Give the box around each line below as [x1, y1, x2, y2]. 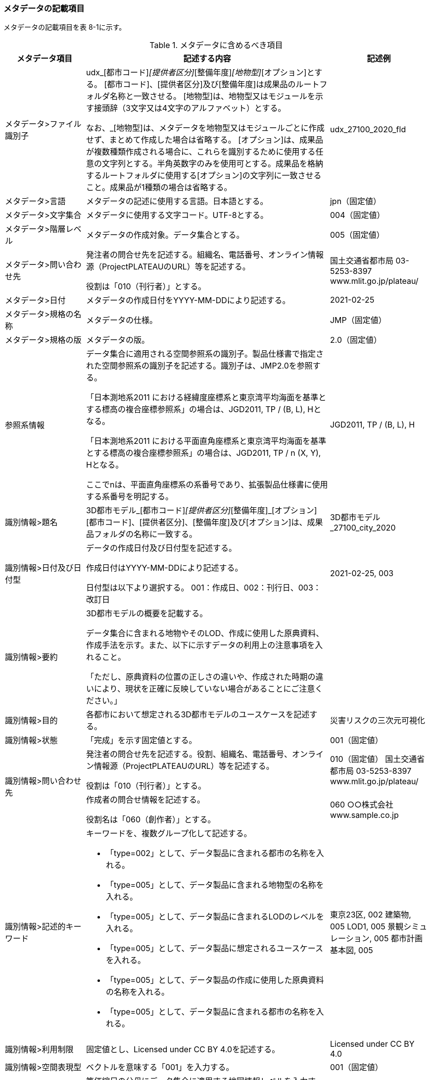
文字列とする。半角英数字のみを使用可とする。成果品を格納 [101, 159, 323, 169]
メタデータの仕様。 [86, 315, 157, 325]
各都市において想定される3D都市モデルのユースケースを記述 [86, 709, 310, 720]
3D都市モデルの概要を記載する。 [86, 608, 208, 619]
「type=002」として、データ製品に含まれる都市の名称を [105, 848, 316, 859]
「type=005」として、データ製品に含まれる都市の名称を [105, 1007, 316, 1017]
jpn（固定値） [330, 196, 382, 207]
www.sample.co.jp [330, 810, 399, 820]
